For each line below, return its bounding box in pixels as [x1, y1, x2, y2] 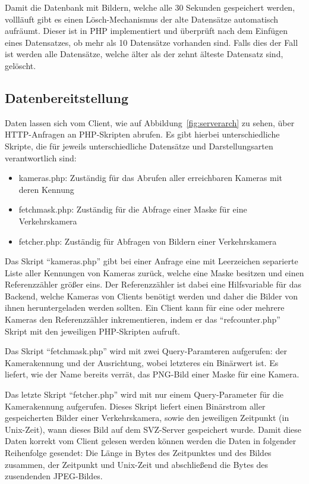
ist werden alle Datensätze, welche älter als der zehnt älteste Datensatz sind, [5, 48, 283, 60]
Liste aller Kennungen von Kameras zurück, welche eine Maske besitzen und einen [5, 266, 304, 279]
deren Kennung [18, 183, 74, 195]
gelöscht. [5, 59, 36, 71]
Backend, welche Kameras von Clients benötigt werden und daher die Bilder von [5, 289, 298, 302]
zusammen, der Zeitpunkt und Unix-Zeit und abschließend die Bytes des [5, 458, 269, 470]
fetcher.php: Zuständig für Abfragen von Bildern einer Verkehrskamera [18, 235, 277, 247]
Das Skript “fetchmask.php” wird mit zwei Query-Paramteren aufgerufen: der [5, 345, 287, 357]
